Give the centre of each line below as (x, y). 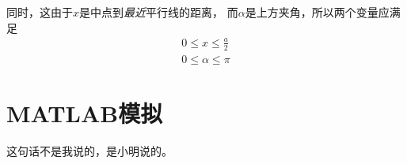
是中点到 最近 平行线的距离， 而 (159, 12)
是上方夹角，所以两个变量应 (317, 12)
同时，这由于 (40, 12)
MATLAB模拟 (85, 112)
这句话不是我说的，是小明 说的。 (89, 150)
